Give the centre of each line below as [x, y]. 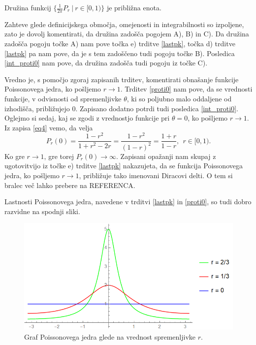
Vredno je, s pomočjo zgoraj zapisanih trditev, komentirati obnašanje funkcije [122, 79]
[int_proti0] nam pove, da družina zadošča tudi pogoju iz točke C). [106, 63]
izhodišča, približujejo [37, 108]
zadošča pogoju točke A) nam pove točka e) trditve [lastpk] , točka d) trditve [120, 44]
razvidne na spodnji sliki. [42, 211]
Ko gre [15, 156]
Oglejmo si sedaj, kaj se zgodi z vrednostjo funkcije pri [87, 118]
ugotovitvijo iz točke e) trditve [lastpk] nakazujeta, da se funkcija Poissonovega [124, 166]
